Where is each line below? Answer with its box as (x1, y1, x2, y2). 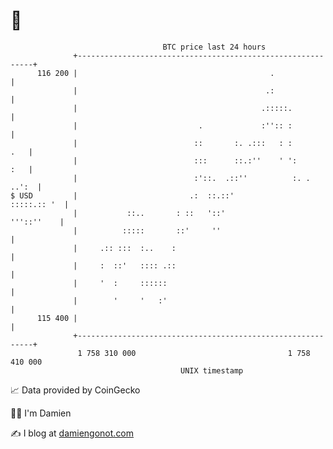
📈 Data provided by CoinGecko (10, 384, 141, 396)
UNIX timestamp (180, 365, 244, 376)
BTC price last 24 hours (162, 42, 267, 52)
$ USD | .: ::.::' (10, 190, 235, 201)
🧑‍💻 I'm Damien (10, 407, 72, 419)
